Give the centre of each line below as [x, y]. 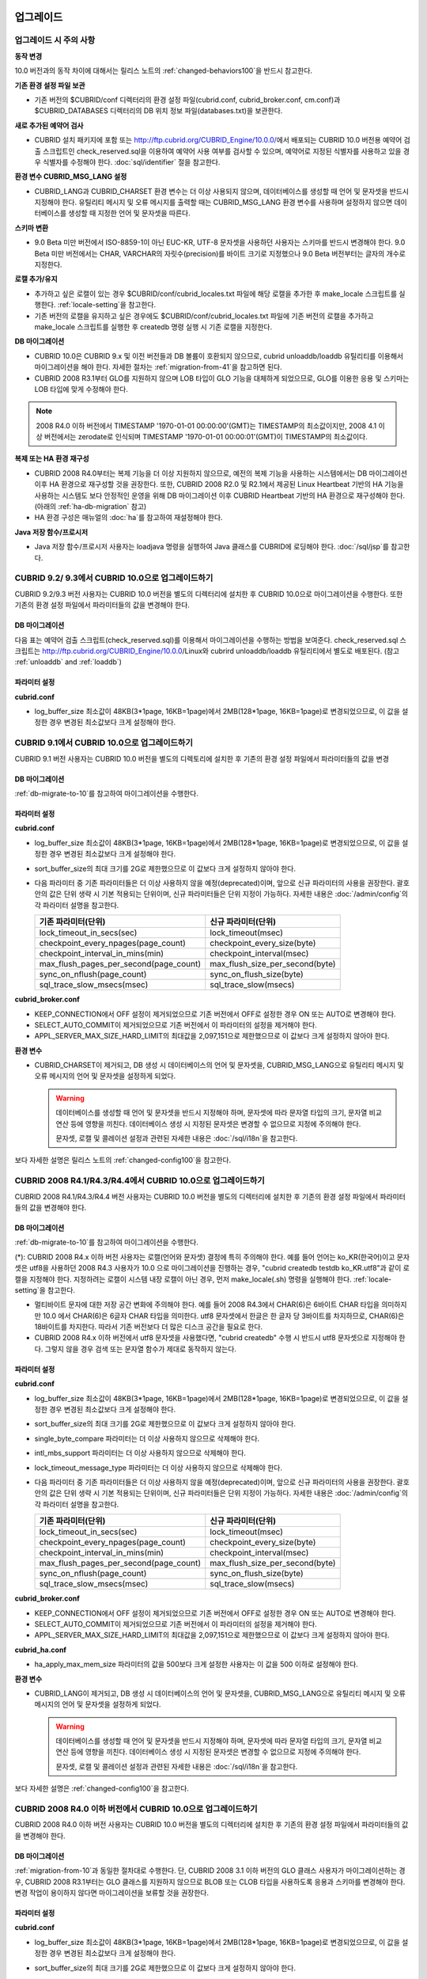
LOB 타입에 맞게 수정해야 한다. [81, 389]
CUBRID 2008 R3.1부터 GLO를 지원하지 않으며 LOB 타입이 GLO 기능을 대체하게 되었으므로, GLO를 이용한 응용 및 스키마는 [222, 378]
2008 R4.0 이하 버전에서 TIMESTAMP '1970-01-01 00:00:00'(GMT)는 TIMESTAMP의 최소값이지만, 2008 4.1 [206, 425]
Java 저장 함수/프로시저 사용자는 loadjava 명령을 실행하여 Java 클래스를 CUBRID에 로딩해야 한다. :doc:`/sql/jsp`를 [212, 547]
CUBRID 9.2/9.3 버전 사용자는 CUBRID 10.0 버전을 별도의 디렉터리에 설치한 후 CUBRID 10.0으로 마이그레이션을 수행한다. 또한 [209, 594]
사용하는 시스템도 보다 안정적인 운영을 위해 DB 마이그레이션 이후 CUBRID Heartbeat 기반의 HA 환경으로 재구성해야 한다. [220, 496]
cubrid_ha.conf [41, 1650]
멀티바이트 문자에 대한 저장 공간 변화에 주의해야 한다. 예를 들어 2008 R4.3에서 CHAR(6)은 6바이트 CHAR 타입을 [207, 1305]
